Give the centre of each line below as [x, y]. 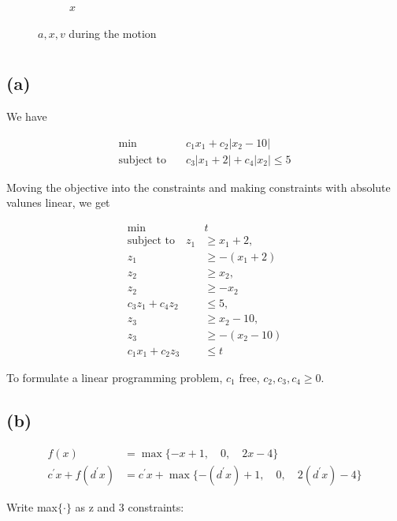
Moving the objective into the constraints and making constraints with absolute [198, 187]
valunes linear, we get [58, 202]
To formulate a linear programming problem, [115, 378]
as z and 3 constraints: [130, 506]
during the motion [113, 33]
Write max [32, 506]
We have [27, 116]
